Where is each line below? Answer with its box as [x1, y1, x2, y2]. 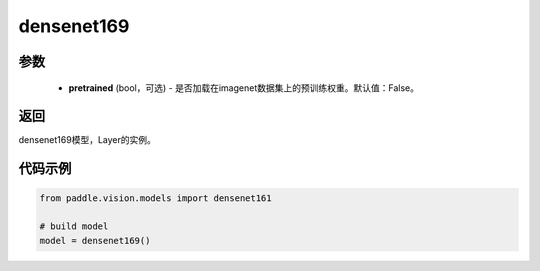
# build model [39, 221, 109, 232]
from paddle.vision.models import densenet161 [39, 193, 272, 204]
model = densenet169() [39, 235, 151, 246]
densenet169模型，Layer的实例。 [18, 134, 157, 146]
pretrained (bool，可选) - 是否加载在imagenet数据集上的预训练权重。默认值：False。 [68, 81, 420, 94]
